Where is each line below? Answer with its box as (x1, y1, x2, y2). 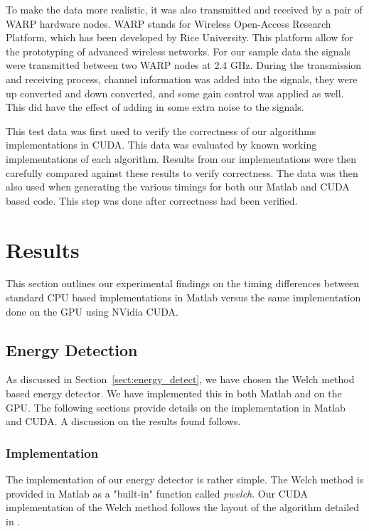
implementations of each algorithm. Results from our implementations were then (6, 151, 356, 166)
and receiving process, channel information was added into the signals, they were (6, 71, 358, 86)
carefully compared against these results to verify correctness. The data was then (6, 165, 358, 180)
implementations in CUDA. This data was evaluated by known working (6, 137, 317, 152)
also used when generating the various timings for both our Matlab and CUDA (6, 179, 350, 194)
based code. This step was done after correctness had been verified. (6, 193, 298, 208)
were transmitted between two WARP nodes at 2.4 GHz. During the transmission (6, 58, 362, 73)
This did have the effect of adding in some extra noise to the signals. (6, 100, 304, 114)
